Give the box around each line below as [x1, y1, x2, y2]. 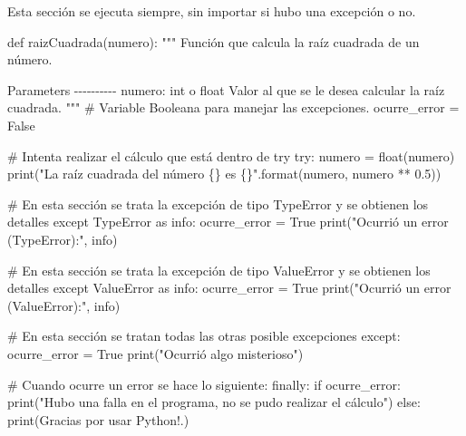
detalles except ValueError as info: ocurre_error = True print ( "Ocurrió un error [7, 278, 451, 297]
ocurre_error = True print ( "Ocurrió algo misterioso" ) [7, 344, 304, 363]
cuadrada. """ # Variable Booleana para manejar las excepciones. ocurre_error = [7, 98, 460, 117]
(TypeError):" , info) [7, 229, 118, 248]
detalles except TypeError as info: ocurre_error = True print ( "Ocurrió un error [7, 212, 449, 231]
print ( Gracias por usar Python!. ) [7, 410, 189, 429]
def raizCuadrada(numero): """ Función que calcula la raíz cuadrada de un [7, 32, 420, 51]
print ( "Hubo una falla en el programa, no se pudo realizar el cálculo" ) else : [7, 392, 421, 412]
